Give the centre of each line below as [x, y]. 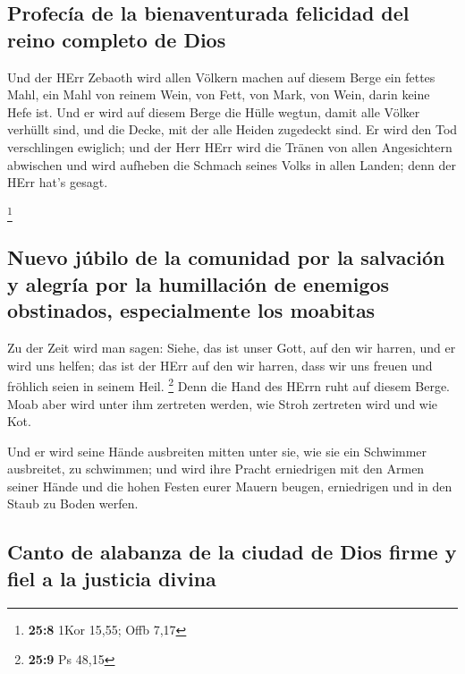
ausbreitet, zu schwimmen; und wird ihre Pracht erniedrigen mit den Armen [216, 469]
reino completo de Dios [117, 39]
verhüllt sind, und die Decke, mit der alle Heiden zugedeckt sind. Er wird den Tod [232, 129]
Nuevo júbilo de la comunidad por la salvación [226, 257]
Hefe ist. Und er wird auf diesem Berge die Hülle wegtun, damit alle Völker [214, 111]
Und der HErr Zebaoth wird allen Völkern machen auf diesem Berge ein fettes [221, 77]
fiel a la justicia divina [112, 578]
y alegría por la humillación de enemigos [199, 283]
